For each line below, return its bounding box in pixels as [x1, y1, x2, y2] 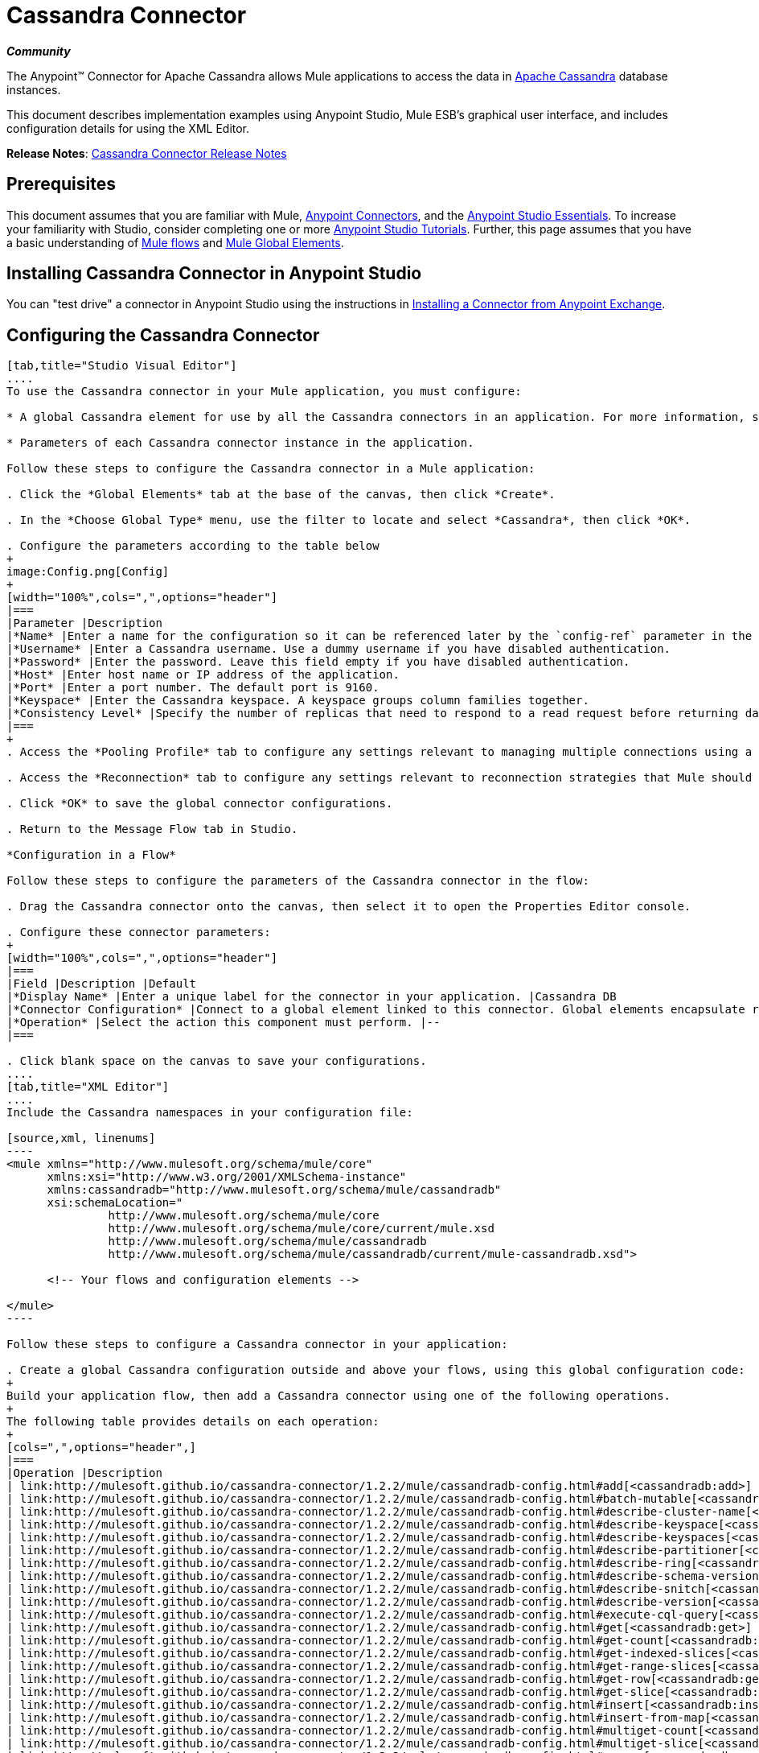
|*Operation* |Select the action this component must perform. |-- [6, 1016, 441, 1029]
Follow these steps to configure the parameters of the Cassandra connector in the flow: [6, 874, 589, 888]
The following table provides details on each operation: [6, 1415, 379, 1429]
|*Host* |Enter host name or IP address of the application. [6, 668, 400, 682]
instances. [6, 82, 61, 97]
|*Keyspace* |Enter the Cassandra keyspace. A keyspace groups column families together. [6, 694, 589, 707]
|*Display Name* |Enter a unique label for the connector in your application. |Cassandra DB [6, 990, 617, 1004]
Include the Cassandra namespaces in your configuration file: [6, 1106, 413, 1120]
